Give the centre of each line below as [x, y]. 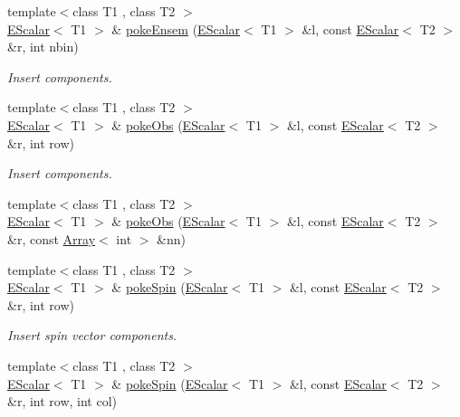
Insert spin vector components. [92, 335]
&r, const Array [52, 238]
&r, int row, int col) [62, 401]
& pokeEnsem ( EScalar [176, 28]
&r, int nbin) [43, 47]
